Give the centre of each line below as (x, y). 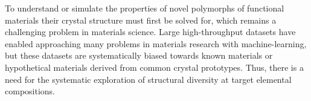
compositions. (30, 91)
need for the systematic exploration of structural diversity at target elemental (148, 79)
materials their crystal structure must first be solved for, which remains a (141, 20)
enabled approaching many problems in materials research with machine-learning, (156, 43)
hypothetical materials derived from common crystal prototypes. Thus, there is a (154, 67)
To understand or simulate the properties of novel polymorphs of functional (145, 8)
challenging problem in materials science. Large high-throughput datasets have (150, 32)
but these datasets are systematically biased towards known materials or (139, 55)
